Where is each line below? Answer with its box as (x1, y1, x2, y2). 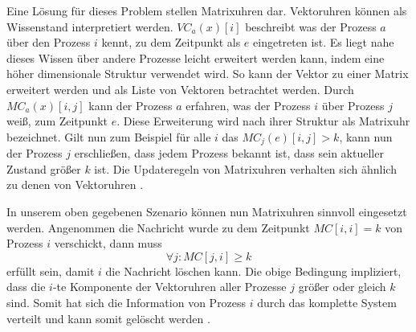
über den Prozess (6, 34, 91, 51)
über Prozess (321, 96, 385, 113)
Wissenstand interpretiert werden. (6, 18, 173, 35)
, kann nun (339, 128, 393, 145)
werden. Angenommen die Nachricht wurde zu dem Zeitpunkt (6, 219, 310, 236)
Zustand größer (6, 160, 81, 177)
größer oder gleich (298, 278, 386, 295)
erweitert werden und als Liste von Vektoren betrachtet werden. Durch (6, 80, 354, 97)
